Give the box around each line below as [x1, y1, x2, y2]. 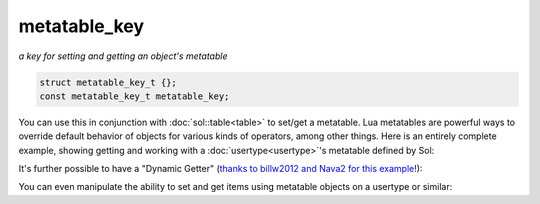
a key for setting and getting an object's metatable [18, 50, 228, 62]
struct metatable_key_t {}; [39, 76, 177, 88]
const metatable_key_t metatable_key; [39, 90, 230, 102]
